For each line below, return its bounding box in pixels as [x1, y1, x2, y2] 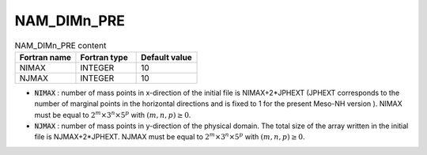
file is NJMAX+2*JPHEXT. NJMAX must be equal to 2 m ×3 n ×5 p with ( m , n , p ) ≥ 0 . [34, 131, 305, 142]
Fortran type [80, 51, 128, 62]
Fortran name [19, 51, 71, 62]
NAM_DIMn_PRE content [14, 40, 107, 51]
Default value [141, 51, 193, 62]
